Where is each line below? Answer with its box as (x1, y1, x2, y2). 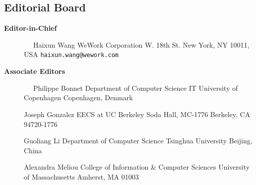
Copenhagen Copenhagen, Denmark (24, 92, 133, 103)
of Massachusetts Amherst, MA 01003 (24, 171, 139, 182)
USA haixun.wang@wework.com (24, 49, 119, 60)
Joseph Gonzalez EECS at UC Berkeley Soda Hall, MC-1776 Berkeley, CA (24, 109, 251, 119)
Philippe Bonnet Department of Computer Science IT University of (33, 82, 238, 93)
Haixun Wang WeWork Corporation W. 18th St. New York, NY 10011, (33, 39, 250, 50)
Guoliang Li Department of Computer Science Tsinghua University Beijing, (24, 135, 253, 146)
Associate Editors (4, 66, 65, 76)
